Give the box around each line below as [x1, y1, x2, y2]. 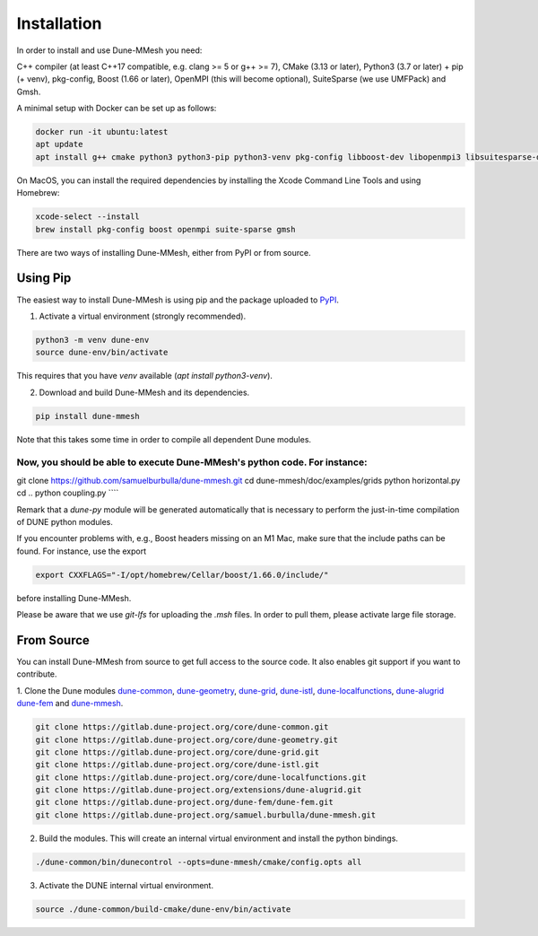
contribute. [16, 669, 57, 679]
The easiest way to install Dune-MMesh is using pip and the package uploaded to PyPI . [16, 294, 340, 305]
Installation [16, 13, 102, 33]
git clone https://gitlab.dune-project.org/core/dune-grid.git [35, 747, 320, 757]
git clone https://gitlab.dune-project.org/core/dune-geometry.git [35, 734, 339, 745]
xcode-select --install [35, 212, 141, 222]
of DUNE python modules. [16, 516, 114, 527]
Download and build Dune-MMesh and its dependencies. [39, 387, 250, 398]
